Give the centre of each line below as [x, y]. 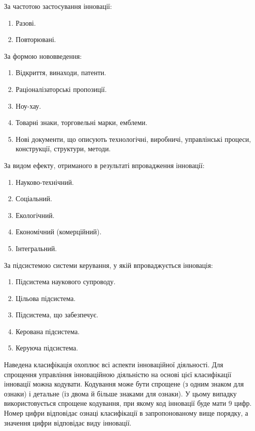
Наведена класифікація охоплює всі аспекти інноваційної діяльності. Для [114, 365]
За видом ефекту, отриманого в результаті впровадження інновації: [104, 165]
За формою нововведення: [43, 56]
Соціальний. [34, 198]
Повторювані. [36, 39]
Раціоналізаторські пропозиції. [61, 89]
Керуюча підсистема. [47, 348]
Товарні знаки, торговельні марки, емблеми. [81, 122]
